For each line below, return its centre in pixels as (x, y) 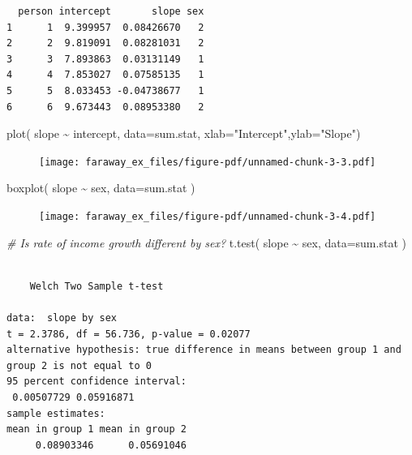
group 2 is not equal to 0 (79, 365)
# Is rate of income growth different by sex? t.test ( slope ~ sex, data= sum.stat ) (206, 242)
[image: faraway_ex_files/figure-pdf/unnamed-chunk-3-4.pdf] (208, 217)
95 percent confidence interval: (97, 382)
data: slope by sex (62, 318)
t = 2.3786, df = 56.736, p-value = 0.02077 (129, 334)
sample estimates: (56, 413)
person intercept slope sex (111, 11)
